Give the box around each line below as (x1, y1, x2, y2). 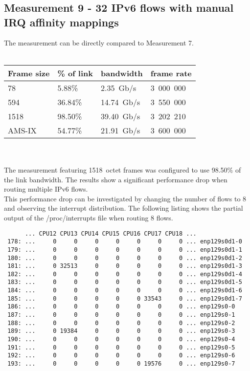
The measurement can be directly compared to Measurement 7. (4, 37, 194, 47)
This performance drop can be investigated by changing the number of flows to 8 (4, 193, 247, 203)
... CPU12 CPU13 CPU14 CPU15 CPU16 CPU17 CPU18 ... (24, 230, 197, 237)
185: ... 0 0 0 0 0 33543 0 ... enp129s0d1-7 (7, 295, 242, 302)
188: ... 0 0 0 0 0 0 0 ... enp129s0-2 (7, 319, 235, 327)
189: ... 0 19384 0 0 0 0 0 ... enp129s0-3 (7, 327, 235, 335)
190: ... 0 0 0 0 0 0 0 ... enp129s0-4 (7, 336, 235, 343)
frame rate (150, 67, 192, 79)
